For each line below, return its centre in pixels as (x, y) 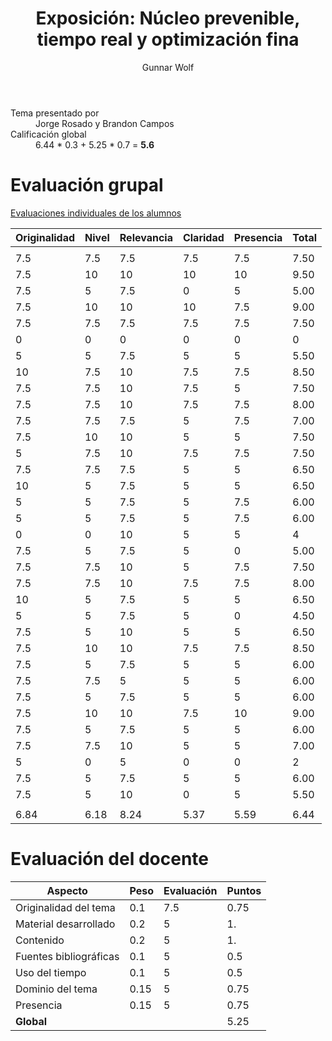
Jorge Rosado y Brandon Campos (105, 123)
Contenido (40, 940)
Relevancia (146, 237)
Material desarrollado (65, 924)
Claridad (203, 237)
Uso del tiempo (51, 972)
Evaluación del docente (109, 859)
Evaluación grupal (87, 185)
